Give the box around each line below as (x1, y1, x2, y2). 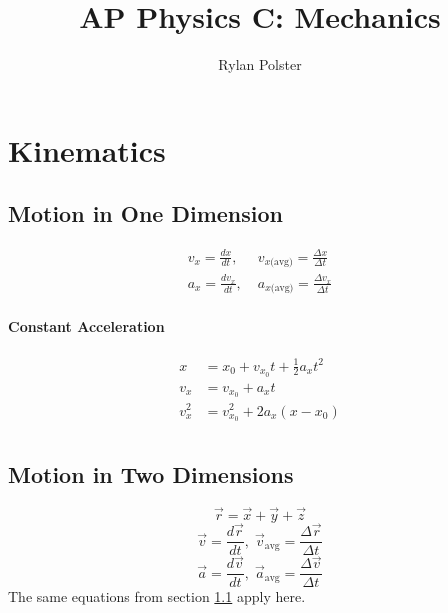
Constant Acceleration (8, 315, 165, 336)
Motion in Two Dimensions (8, 458, 294, 489)
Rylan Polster (218, 54, 302, 75)
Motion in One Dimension (8, 198, 284, 229)
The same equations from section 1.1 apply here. (8, 586, 306, 607)
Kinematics (8, 129, 166, 170)
